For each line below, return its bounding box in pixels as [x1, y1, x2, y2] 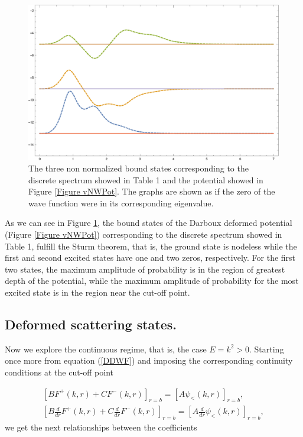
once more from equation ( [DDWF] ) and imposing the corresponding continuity [5, 354, 293, 367]
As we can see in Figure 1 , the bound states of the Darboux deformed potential [5, 216, 292, 229]
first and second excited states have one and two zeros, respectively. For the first [5, 251, 296, 264]
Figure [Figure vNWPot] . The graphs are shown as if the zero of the [28, 185, 275, 198]
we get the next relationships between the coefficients [5, 421, 197, 433]
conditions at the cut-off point [5, 366, 114, 378]
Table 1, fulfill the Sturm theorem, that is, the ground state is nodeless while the [5, 239, 297, 252]
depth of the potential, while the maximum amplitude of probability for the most [5, 274, 299, 287]
